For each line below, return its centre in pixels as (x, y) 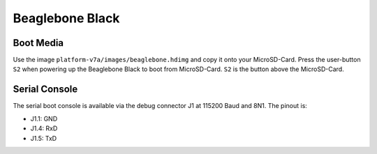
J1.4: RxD (44, 128)
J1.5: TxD (44, 138)
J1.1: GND (44, 118)
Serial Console (45, 90)
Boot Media (38, 43)
